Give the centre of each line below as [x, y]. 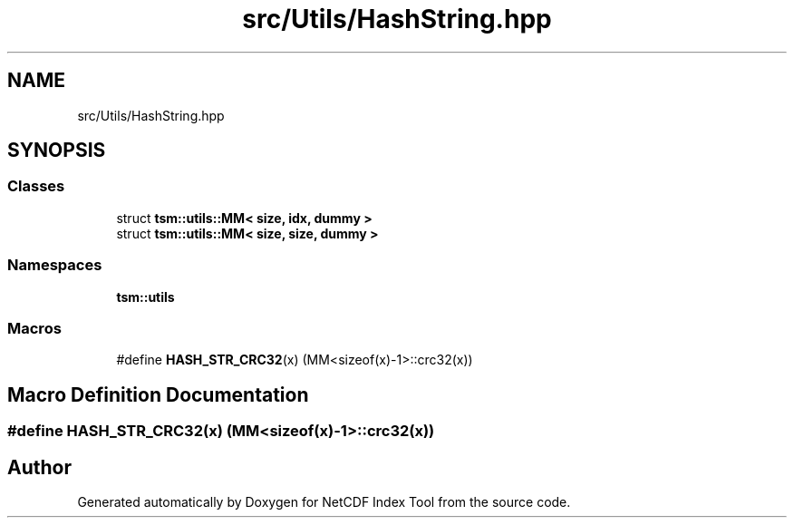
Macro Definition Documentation [158, 394]
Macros [34, 328]
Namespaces [55, 265]
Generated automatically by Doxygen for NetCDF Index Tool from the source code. [324, 502]
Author [39, 467]
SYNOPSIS [57, 151]
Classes [36, 186]
